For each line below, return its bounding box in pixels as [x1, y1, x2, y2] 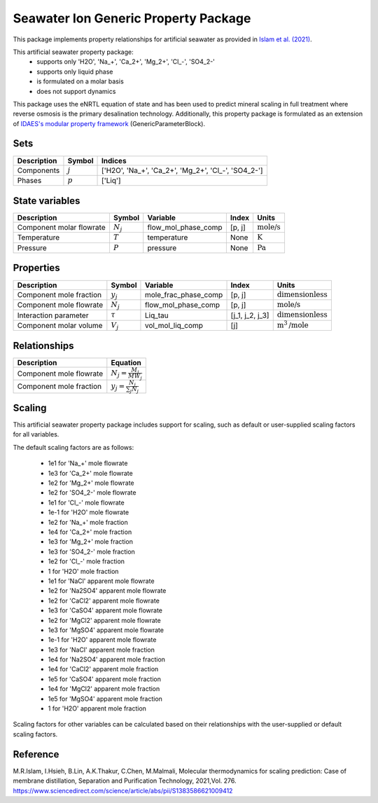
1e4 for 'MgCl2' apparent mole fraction [48, 685, 160, 693]
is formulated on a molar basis [36, 77, 124, 85]
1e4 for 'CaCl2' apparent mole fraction [48, 665, 159, 673]
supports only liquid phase [36, 67, 113, 76]
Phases [17, 176, 42, 186]
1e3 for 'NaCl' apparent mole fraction [48, 645, 155, 654]
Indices [101, 156, 127, 165]
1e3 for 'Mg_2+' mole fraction [48, 537, 133, 546]
